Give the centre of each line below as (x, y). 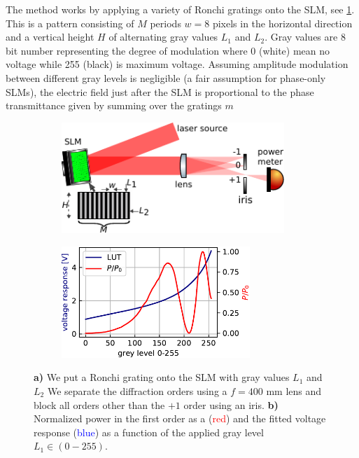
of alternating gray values (163, 37)
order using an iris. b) (231, 404)
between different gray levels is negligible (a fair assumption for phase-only (166, 77)
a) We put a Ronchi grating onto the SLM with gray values (162, 377)
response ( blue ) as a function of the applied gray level (149, 432)
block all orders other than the (99, 404)
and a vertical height (50, 37)
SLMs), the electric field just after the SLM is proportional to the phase (160, 91)
